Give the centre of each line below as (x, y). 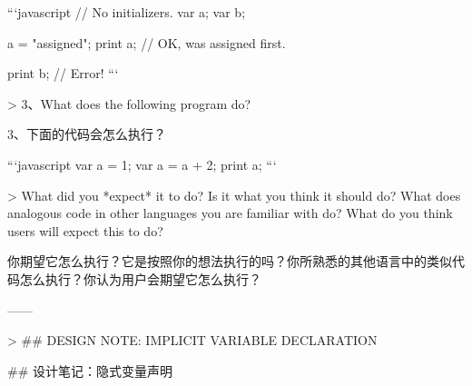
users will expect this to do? (85, 230)
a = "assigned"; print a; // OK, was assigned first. (147, 42)
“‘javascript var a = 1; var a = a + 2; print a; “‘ (142, 164)
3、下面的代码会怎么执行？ (87, 134)
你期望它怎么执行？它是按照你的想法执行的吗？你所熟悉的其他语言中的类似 (230, 261)
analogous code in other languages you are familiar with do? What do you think (230, 213)
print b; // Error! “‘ (63, 73)
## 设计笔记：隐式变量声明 (90, 370)
